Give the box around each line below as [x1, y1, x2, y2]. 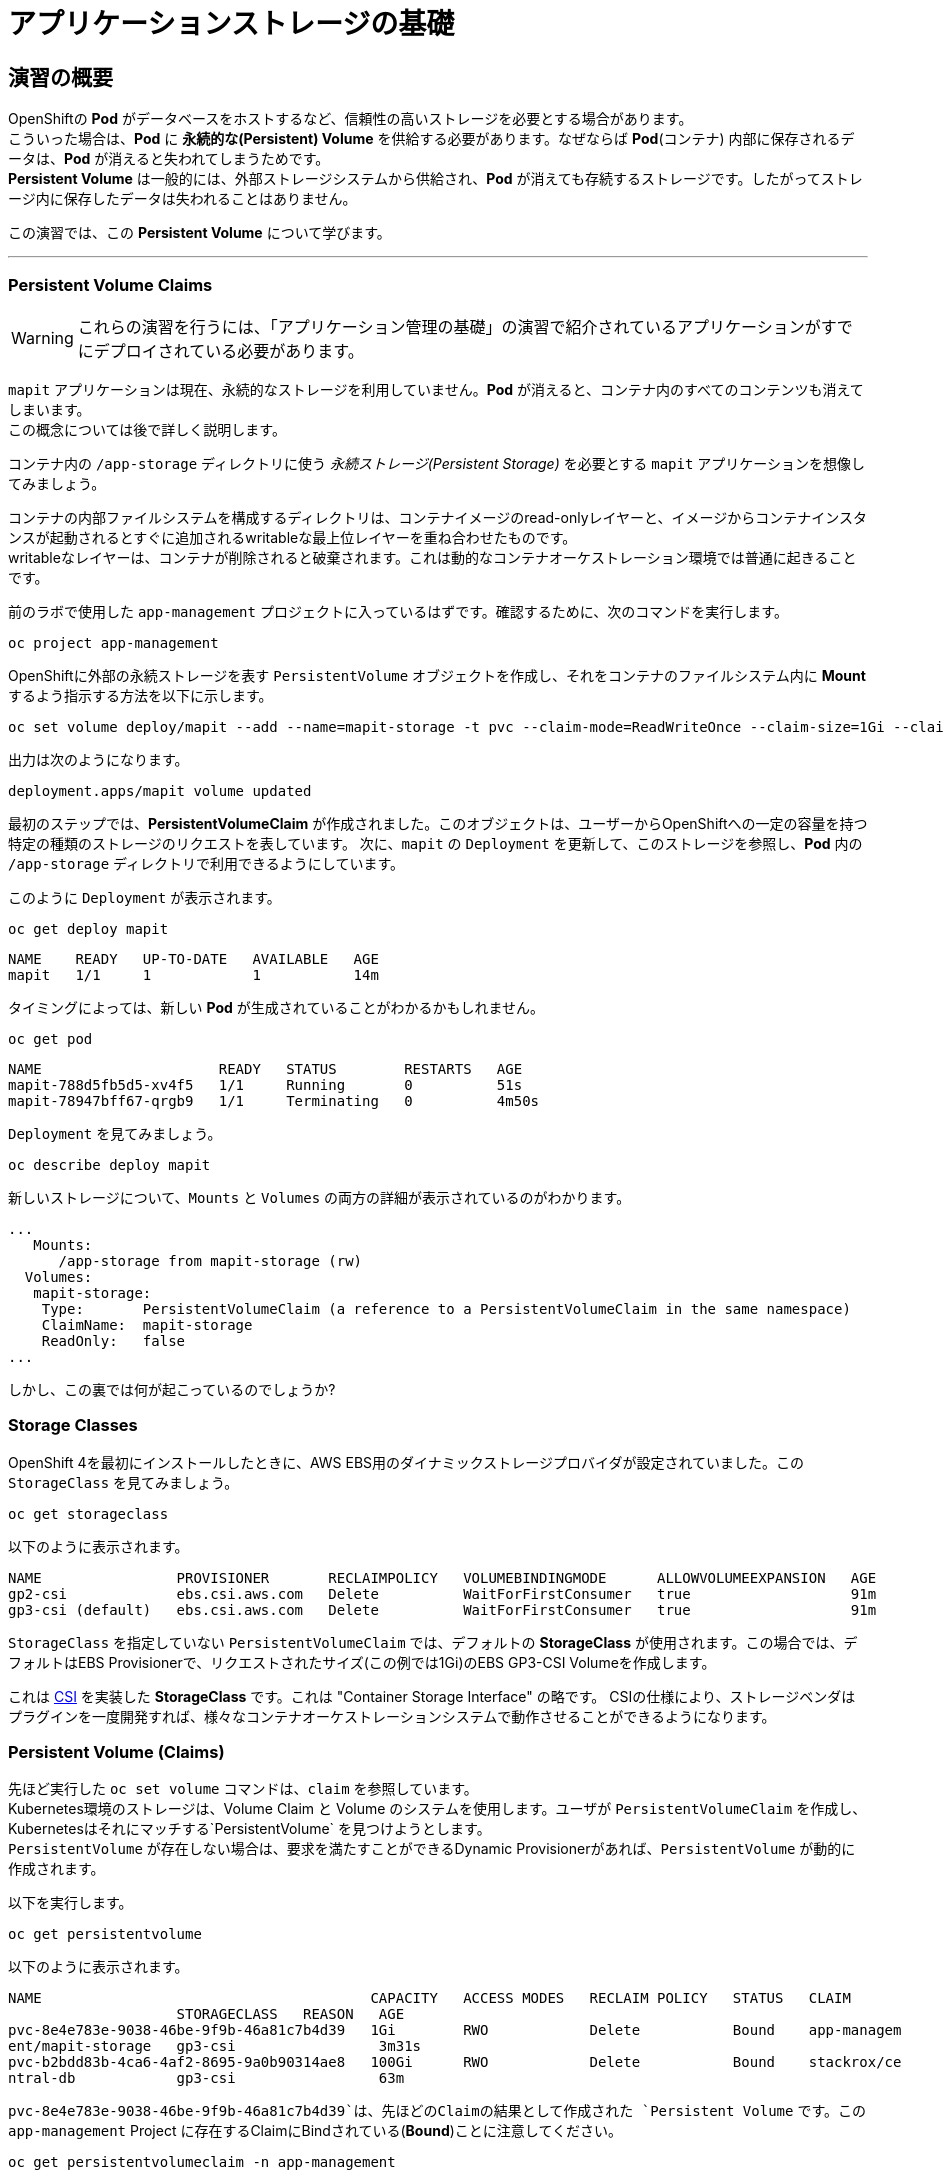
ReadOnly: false [41, 1332, 186, 1349]
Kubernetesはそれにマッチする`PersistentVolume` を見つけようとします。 [8, 1820, 491, 1838]
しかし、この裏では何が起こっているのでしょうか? [8, 1380, 336, 1398]
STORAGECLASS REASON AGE [176, 2006, 405, 2023]
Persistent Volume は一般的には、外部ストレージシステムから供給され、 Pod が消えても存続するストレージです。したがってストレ [8, 170, 863, 188]
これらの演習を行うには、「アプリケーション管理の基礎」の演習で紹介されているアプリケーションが [77, 316, 821, 337]
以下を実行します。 [8, 1894, 133, 1912]
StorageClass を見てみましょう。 [8, 1473, 239, 1491]
